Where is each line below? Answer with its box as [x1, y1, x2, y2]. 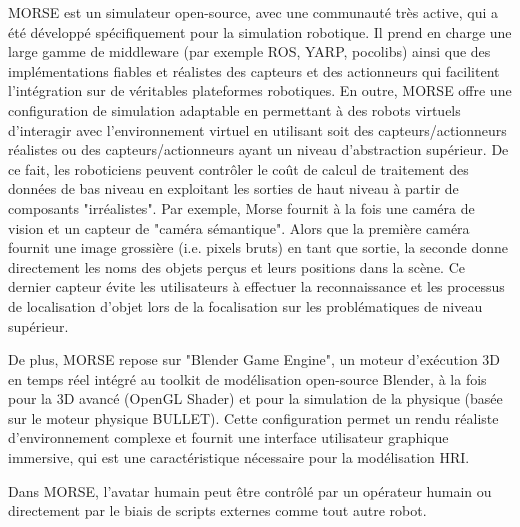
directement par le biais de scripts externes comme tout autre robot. [8, 500, 427, 521]
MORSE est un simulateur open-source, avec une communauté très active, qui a [8, 2, 498, 22]
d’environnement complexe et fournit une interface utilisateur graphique [8, 427, 449, 448]
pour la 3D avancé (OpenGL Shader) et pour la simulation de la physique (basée [8, 388, 503, 409]
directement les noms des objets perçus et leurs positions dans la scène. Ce [8, 256, 465, 277]
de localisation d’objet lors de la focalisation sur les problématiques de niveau [8, 295, 483, 316]
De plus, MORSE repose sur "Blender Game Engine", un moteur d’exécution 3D [8, 349, 501, 370]
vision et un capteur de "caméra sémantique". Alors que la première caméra [8, 217, 470, 238]
